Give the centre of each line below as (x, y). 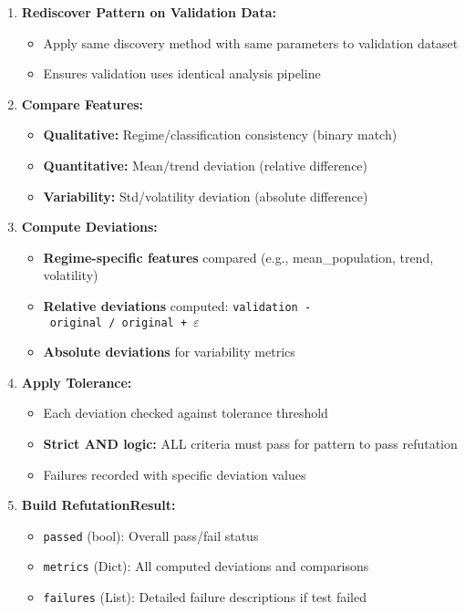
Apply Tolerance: (77, 382)
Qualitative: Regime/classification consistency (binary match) (220, 135)
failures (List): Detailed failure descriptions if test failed (205, 597)
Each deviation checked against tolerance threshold (186, 413)
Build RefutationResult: (98, 505)
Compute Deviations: (89, 227)
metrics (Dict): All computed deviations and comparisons (206, 566)
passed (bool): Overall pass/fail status (151, 535)
